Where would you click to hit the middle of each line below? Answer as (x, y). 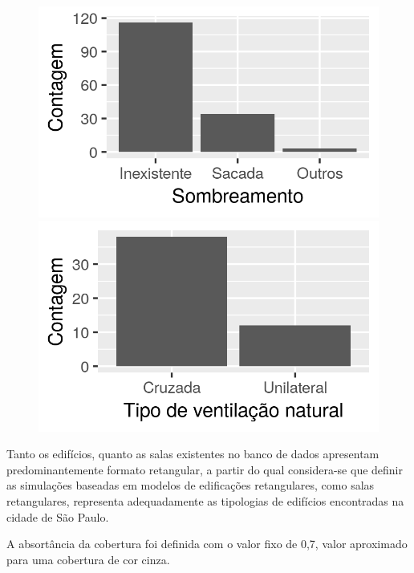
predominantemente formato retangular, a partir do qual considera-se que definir (205, 469)
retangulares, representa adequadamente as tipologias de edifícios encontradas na (205, 501)
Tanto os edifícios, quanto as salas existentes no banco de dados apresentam (193, 454)
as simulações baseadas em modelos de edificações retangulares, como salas (191, 485)
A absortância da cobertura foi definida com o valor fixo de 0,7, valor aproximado (207, 544)
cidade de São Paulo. (58, 516)
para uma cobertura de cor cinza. (88, 559)
